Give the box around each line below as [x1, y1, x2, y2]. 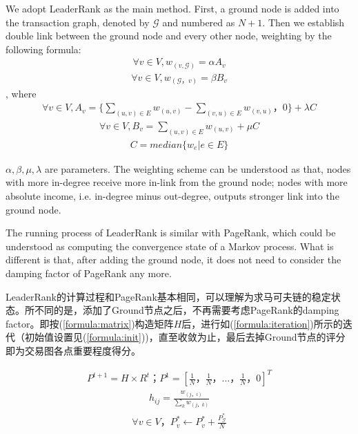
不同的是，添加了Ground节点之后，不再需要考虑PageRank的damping [34, 303, 339, 317]
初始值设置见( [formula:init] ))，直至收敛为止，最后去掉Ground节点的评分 [24, 330, 346, 344]
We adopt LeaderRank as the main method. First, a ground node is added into [6, 1, 339, 15]
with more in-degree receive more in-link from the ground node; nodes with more [6, 175, 348, 189]
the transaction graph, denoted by [6, 15, 150, 29]
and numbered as [162, 15, 235, 29]
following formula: [6, 41, 81, 56]
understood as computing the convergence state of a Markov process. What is [6, 238, 334, 253]
